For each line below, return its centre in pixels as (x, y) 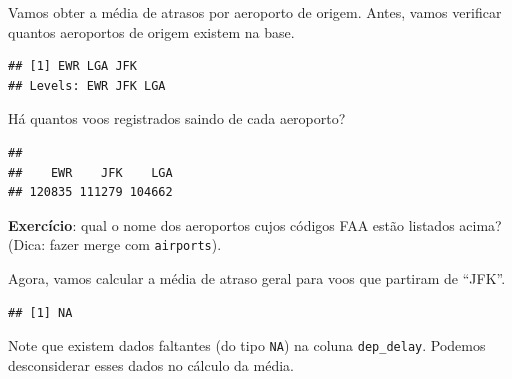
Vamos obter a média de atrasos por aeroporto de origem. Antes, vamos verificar (255, 12)
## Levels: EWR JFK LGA (87, 85)
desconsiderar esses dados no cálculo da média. (151, 364)
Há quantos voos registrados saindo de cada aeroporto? (177, 118)
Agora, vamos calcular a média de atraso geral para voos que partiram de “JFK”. (257, 278)
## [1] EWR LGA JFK (72, 66)
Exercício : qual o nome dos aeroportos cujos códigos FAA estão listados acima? (255, 224)
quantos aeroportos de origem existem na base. (151, 31)
